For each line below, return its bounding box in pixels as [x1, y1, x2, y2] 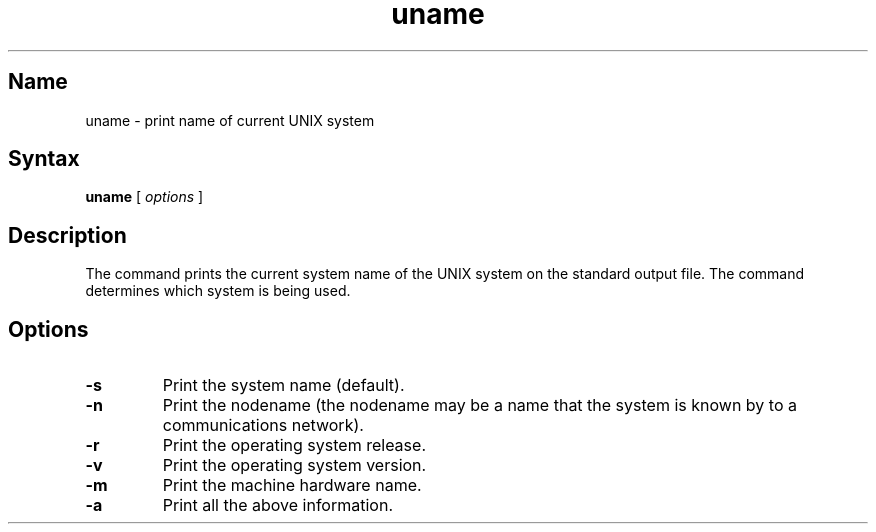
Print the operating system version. [162, 455, 427, 476]
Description [8, 222, 127, 248]
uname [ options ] [85, 188, 204, 206]
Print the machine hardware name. [162, 475, 422, 496]
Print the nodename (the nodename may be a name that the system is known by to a [162, 395, 797, 416]
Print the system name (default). [162, 375, 405, 396]
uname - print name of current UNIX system [85, 111, 375, 129]
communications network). [162, 415, 364, 436]
